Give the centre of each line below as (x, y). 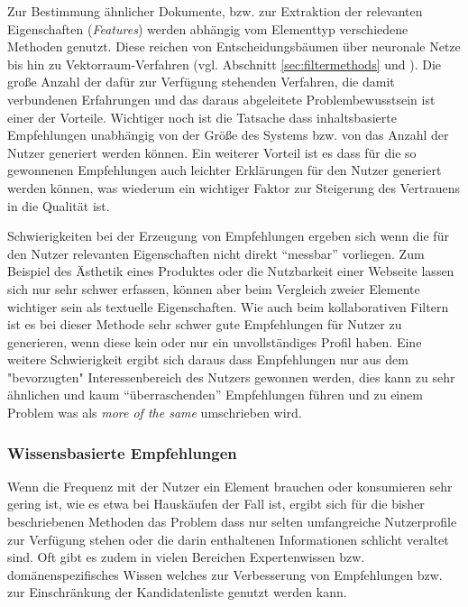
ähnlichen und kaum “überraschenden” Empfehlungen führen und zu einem (215, 395)
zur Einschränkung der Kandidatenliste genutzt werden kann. (177, 592)
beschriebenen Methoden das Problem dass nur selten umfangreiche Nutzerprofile (232, 522)
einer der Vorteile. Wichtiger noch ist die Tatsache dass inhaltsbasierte (202, 117)
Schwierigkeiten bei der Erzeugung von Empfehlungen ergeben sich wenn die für (228, 236)
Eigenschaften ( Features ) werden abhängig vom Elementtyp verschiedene (208, 28)
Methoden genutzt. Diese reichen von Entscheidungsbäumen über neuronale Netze (234, 46)
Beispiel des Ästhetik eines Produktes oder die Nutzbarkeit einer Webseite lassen (231, 271)
